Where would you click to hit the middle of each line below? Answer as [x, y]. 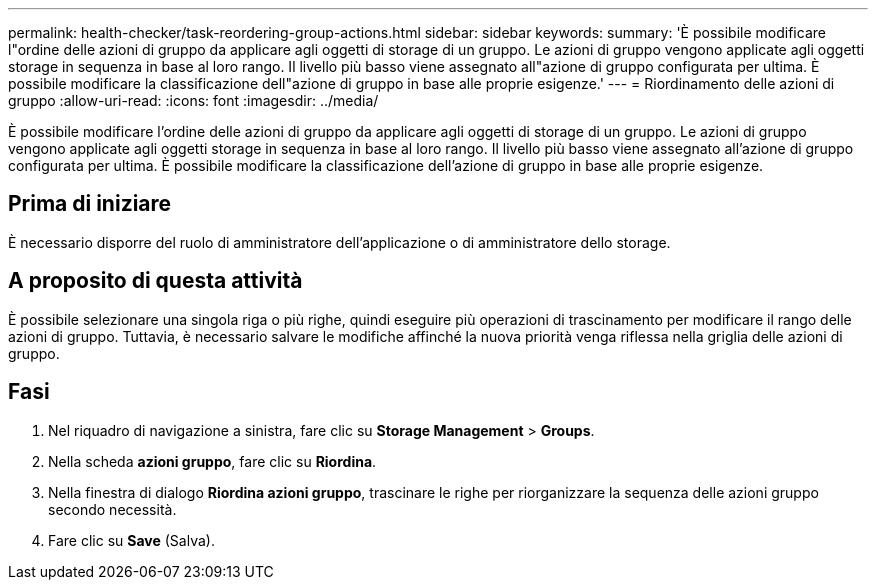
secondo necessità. [112, 509]
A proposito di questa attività [155, 281]
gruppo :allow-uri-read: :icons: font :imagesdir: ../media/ [193, 100]
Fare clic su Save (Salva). [131, 540]
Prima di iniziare [90, 204]
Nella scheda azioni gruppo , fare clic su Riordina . [212, 461]
